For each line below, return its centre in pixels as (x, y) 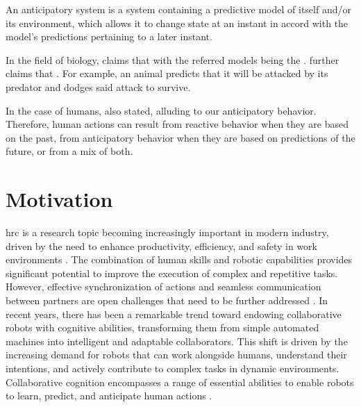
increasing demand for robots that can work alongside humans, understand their (176, 355)
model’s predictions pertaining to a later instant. (109, 36)
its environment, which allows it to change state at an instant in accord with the (177, 23)
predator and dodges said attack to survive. (98, 86)
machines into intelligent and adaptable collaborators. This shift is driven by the (177, 341)
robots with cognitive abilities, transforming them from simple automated (162, 327)
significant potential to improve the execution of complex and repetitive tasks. (172, 273)
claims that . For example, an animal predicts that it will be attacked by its (167, 73)
